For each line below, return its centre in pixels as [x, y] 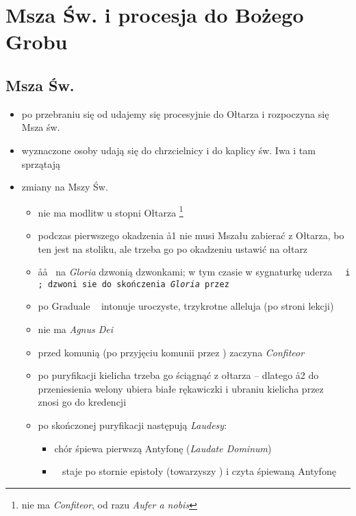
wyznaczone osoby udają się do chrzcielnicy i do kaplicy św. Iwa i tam [168, 150]
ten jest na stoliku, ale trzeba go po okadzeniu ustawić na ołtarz [173, 248]
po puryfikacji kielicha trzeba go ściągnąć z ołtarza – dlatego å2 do [178, 375]
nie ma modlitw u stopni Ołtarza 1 [111, 211]
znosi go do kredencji [82, 402]
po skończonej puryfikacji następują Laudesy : [132, 425]
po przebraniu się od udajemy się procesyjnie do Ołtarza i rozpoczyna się [175, 113]
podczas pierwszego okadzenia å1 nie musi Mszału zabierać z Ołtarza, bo [191, 235]
